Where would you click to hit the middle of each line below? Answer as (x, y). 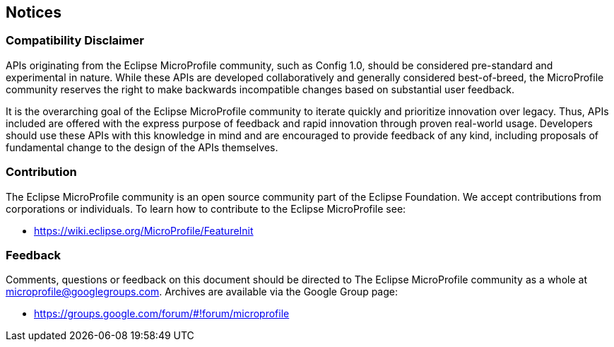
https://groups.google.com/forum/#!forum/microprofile (162, 314)
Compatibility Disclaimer (75, 41)
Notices (34, 12)
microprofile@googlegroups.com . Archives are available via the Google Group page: (202, 292)
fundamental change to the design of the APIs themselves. (142, 147)
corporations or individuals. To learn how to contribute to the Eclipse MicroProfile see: (206, 208)
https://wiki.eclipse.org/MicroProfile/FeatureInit (144, 230)
